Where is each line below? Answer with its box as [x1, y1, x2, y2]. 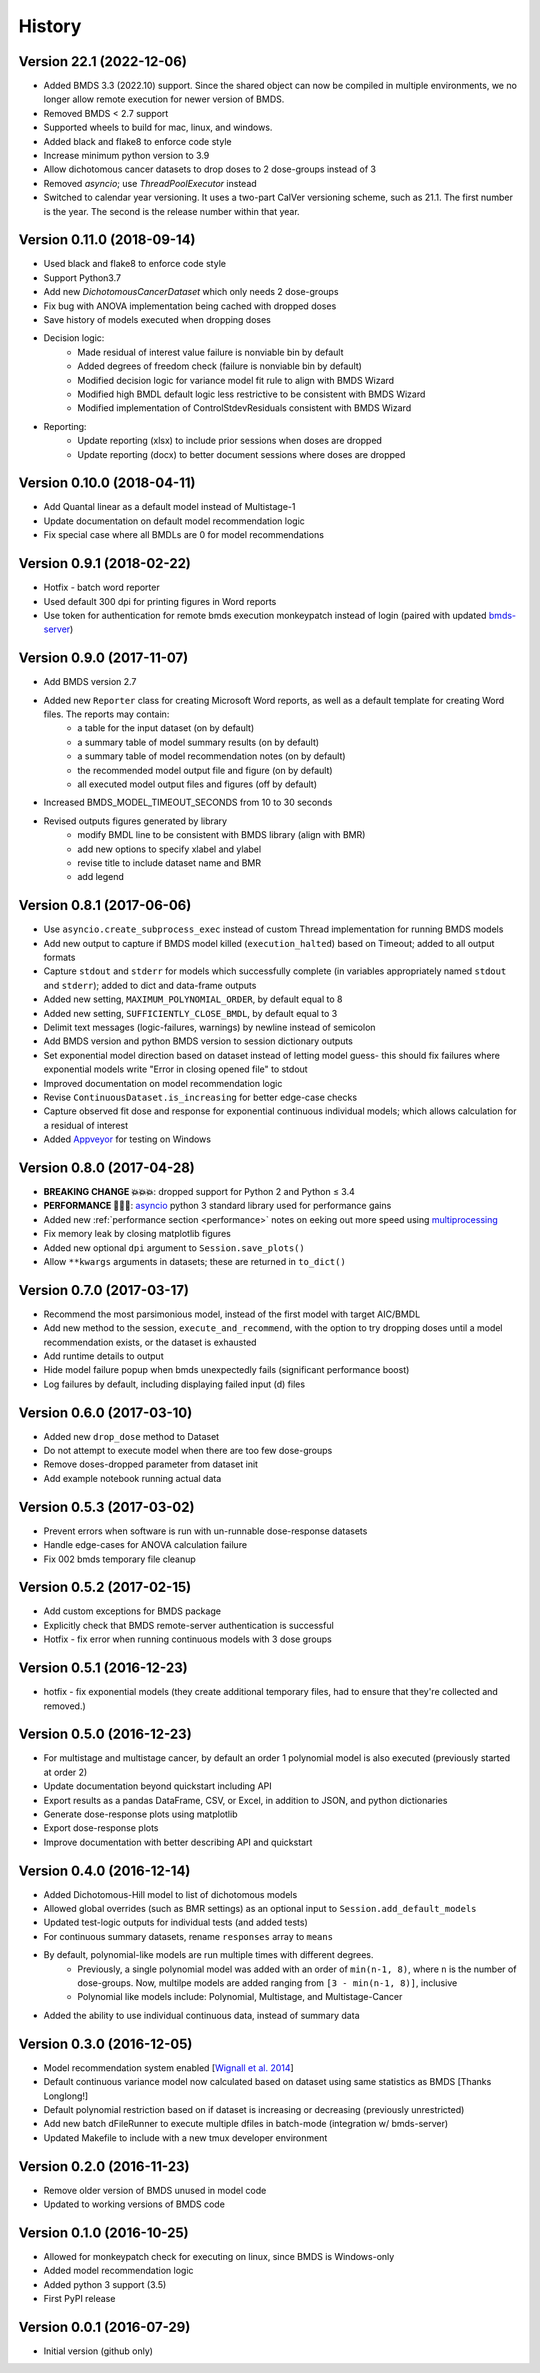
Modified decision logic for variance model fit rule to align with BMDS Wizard [77, 374, 395, 386]
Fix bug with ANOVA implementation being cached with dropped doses [43, 300, 337, 312]
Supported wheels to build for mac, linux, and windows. [43, 121, 273, 134]
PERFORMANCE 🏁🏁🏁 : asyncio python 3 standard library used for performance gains [43, 1200, 392, 1212]
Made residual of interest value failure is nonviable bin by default [77, 346, 344, 358]
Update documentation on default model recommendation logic [43, 515, 305, 527]
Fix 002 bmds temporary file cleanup [43, 1553, 197, 1565]
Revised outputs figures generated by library [43, 815, 228, 827]
